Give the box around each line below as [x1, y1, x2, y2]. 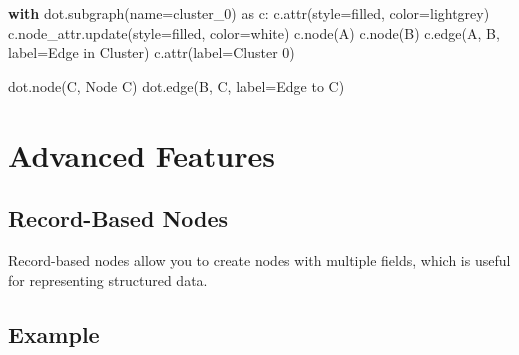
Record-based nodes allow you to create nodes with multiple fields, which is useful [8, 249, 511, 270]
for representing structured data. [8, 269, 208, 290]
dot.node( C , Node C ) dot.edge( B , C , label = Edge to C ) [8, 75, 345, 96]
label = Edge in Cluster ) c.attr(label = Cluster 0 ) [8, 42, 295, 63]
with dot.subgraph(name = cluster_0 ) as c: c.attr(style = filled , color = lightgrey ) [8, 3, 490, 23]
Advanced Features [8, 134, 275, 175]
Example [8, 318, 100, 349]
